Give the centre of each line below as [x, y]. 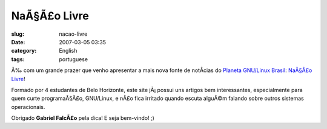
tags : [18, 59]
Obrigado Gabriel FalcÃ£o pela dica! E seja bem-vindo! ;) [83, 118]
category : [24, 51]
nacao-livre [73, 34]
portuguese [73, 59]
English [68, 51]
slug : [18, 34]
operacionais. [28, 107]
